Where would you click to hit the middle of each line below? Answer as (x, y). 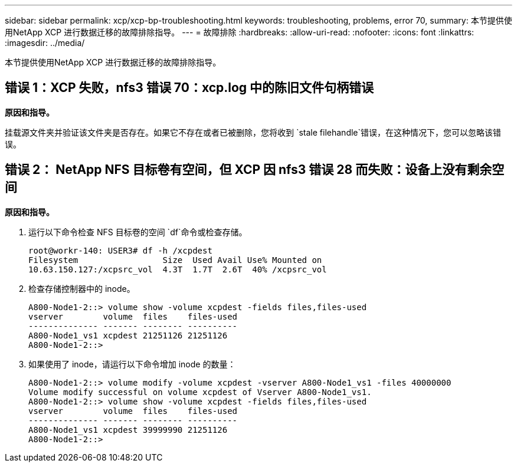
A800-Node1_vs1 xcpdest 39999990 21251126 (128, 430)
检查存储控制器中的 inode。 (82, 288)
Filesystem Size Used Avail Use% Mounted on (175, 260)
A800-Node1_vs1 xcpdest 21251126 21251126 (128, 335)
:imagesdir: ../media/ (45, 43)
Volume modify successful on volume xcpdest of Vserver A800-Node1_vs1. (200, 392)
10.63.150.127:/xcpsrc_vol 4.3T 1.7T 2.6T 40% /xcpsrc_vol (178, 269)
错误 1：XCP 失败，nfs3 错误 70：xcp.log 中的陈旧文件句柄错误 (189, 88)
